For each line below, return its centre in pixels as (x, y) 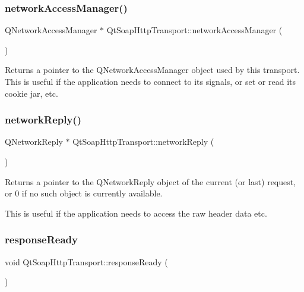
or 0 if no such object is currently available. (84, 193)
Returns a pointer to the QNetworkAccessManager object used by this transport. (152, 70)
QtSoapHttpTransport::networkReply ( (143, 142)
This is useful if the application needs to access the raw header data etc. (136, 213)
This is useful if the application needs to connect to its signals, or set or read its (150, 81)
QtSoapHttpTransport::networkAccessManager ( (194, 30)
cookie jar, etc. (31, 93)
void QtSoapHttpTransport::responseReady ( (86, 261)
